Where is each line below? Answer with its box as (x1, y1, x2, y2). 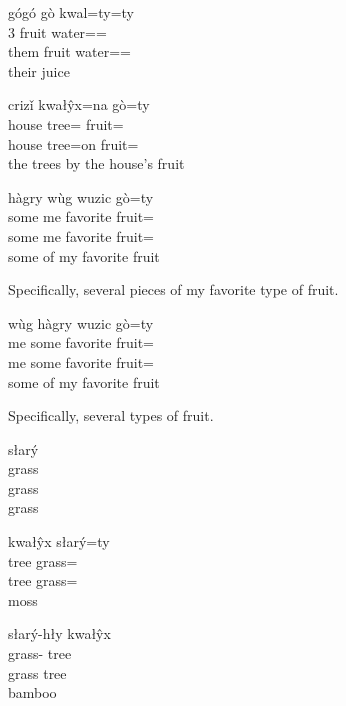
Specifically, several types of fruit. (8, 405, 214, 426)
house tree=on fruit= (8, 133, 139, 154)
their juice (8, 60, 70, 81)
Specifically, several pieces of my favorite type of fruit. (8, 279, 339, 300)
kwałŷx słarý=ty (8, 531, 110, 552)
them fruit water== (8, 41, 131, 62)
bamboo (8, 682, 57, 703)
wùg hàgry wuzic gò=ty (8, 312, 154, 333)
